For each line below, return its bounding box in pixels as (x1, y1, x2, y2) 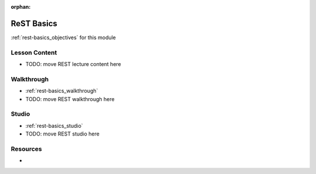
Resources (11, 145, 42, 153)
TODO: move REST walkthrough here (25, 95, 115, 102)
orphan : (11, 4, 31, 10)
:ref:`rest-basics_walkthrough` (25, 88, 98, 95)
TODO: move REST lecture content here (25, 61, 121, 68)
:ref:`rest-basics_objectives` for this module (11, 34, 116, 41)
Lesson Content (11, 48, 57, 57)
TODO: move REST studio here (25, 130, 99, 137)
